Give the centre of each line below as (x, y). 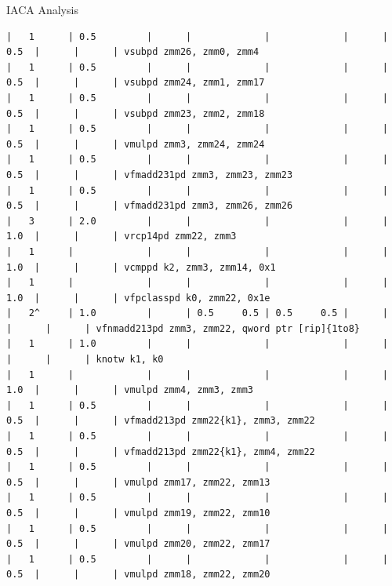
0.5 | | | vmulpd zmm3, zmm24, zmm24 (136, 144)
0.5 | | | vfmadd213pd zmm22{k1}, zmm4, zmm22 (161, 451)
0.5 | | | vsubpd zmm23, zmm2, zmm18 (136, 113)
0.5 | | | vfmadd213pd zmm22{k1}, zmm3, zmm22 (161, 421)
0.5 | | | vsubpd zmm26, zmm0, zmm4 (133, 52)
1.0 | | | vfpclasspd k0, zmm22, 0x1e (138, 298)
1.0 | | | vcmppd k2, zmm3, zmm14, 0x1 (141, 267)
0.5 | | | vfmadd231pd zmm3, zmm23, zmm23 (150, 175)
